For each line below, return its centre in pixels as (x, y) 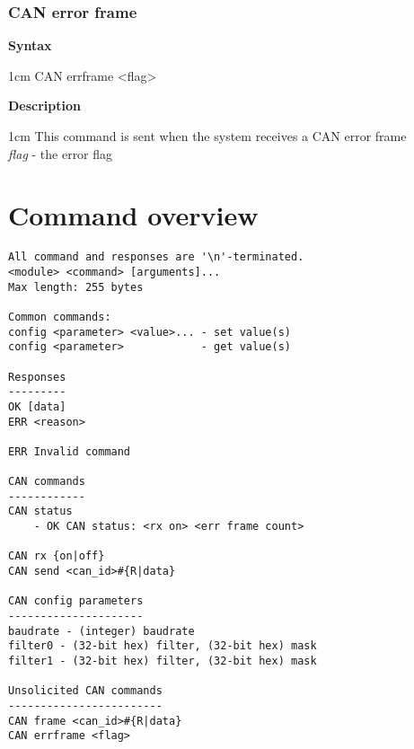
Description (45, 106)
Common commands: (60, 317)
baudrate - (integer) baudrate (101, 631)
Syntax (30, 45)
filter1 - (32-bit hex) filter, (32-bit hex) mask (163, 661)
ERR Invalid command (70, 451)
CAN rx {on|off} (57, 556)
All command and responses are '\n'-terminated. (156, 257)
